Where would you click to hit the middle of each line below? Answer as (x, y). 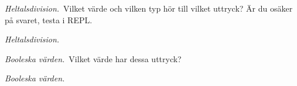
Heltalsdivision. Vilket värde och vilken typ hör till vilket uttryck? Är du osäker (149, 8)
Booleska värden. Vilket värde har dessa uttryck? (93, 58)
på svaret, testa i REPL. (49, 19)
